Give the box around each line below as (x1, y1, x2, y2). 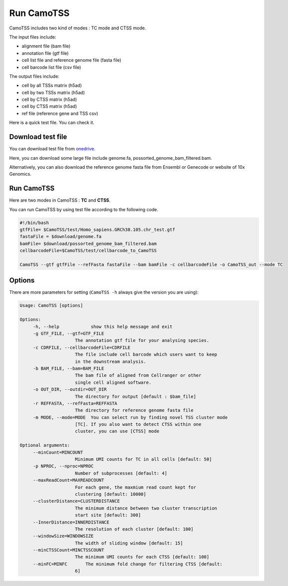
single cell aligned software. (75, 379, 152, 385)
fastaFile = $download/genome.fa (19, 234, 102, 240)
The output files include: (9, 73, 59, 79)
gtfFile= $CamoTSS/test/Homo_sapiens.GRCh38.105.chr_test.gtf (19, 227, 175, 232)
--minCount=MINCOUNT (32, 449, 83, 455)
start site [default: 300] (75, 512, 141, 518)
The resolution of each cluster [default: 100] (75, 526, 194, 532)
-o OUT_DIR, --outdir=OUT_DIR (32, 387, 107, 392)
